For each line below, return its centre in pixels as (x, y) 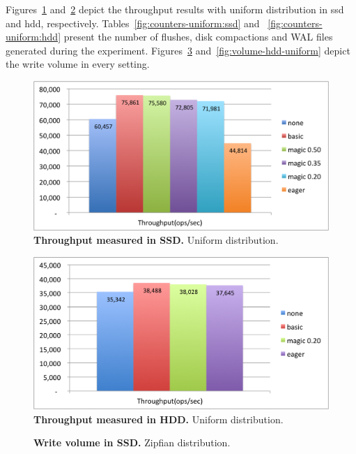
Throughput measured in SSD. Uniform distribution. (156, 240)
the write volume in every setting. (78, 64)
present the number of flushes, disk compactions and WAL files (198, 37)
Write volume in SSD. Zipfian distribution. (132, 442)
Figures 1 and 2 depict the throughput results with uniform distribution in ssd (175, 9)
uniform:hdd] (33, 37)
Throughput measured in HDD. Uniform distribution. (158, 419)
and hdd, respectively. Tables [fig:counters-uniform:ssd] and (133, 23)
